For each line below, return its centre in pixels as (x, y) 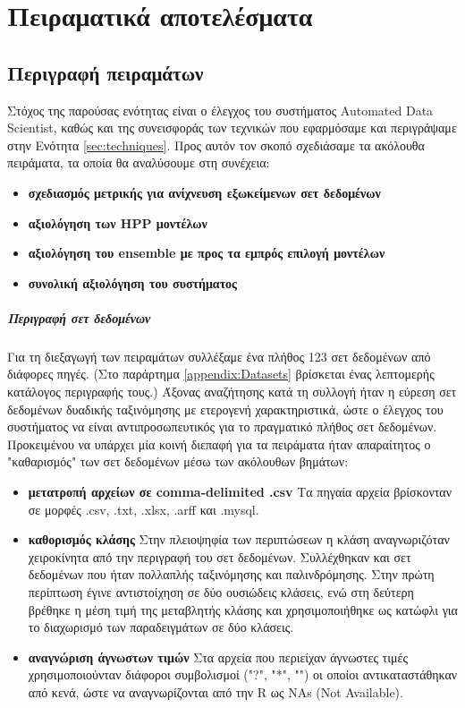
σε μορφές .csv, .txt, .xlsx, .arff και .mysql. (144, 509)
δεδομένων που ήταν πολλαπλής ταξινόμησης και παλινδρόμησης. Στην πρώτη (231, 574)
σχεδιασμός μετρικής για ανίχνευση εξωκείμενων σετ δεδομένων (204, 192)
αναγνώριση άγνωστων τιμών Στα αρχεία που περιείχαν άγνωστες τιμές (218, 657)
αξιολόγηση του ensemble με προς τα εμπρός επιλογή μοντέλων (207, 253)
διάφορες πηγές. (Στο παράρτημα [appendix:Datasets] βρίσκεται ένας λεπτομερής (221, 374)
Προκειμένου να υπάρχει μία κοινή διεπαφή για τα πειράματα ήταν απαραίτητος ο (219, 444)
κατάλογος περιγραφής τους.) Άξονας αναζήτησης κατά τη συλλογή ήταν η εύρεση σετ (232, 392)
